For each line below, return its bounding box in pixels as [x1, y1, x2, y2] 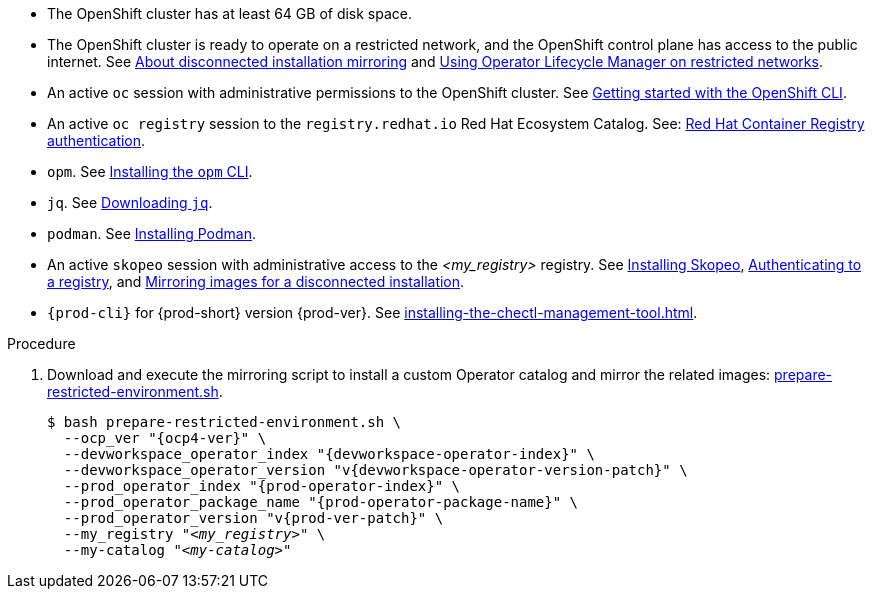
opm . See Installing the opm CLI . [47, 163, 253, 180]
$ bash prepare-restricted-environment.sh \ [47, 414, 402, 430]
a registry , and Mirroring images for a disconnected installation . [47, 273, 465, 290]
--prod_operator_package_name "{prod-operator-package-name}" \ [63, 494, 579, 510]
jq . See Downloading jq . [47, 194, 213, 211]
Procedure [7, 335, 76, 352]
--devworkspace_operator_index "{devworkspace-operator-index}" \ [63, 446, 595, 462]
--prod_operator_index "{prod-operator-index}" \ [63, 478, 461, 494]
